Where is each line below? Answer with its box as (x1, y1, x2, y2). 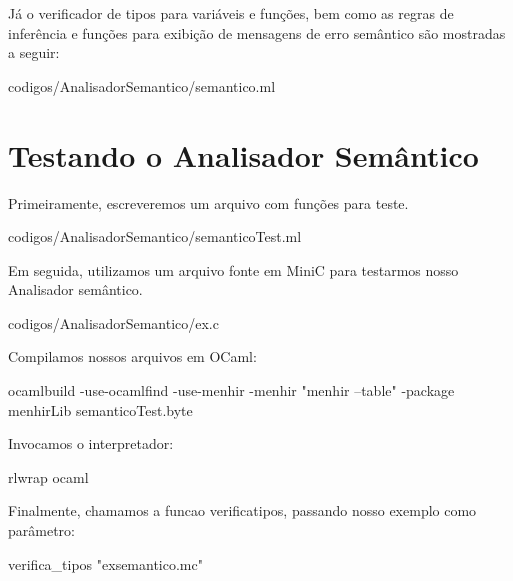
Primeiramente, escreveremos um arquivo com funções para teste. (8, 192, 409, 213)
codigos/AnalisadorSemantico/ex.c (8, 312, 219, 333)
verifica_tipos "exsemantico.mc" (8, 553, 203, 574)
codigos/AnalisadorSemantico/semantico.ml (8, 75, 276, 96)
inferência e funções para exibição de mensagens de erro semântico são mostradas (8, 22, 506, 43)
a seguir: (8, 42, 60, 63)
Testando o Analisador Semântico (8, 134, 479, 175)
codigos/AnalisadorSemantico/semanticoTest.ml (8, 226, 302, 247)
